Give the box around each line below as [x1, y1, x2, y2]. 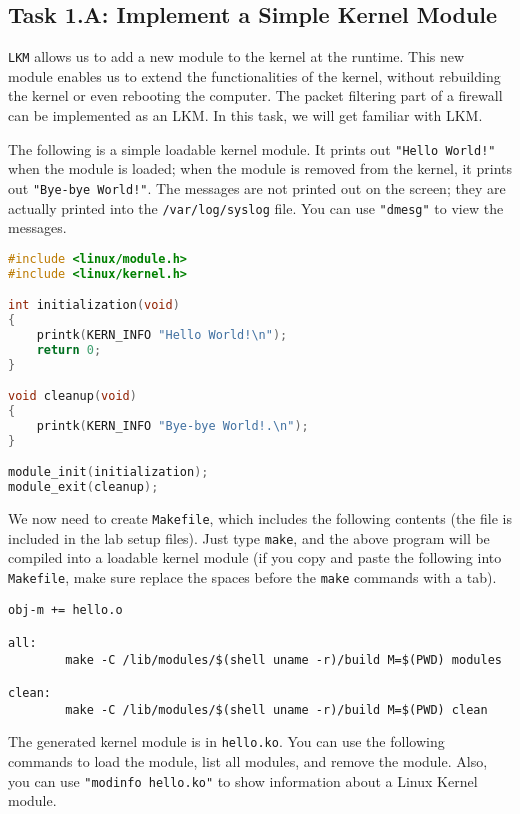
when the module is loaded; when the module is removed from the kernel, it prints [8, 158, 512, 179]
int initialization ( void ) [8, 298, 180, 313]
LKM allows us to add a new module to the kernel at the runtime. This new [8, 46, 465, 67]
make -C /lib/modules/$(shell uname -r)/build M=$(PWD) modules [65, 652, 502, 667]
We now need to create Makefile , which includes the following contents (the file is [8, 508, 512, 529]
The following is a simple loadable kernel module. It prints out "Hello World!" [8, 138, 496, 159]
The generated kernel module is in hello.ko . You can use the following [8, 731, 445, 752]
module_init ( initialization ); [8, 465, 209, 480]
